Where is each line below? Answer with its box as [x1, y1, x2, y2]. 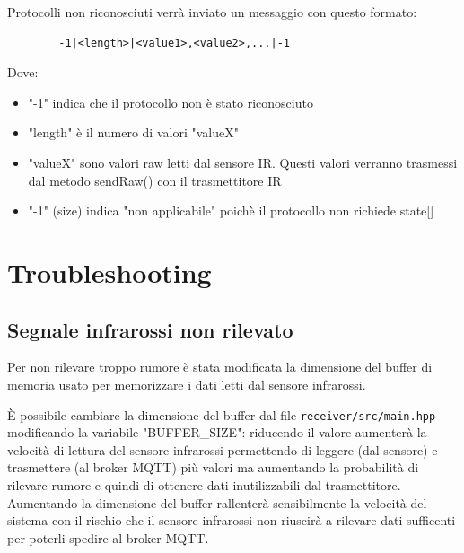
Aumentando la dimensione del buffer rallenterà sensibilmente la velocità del [7, 493, 427, 512]
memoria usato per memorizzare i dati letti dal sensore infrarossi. [7, 374, 366, 393]
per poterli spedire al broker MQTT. [7, 528, 209, 547]
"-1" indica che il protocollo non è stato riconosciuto [28, 92, 313, 111]
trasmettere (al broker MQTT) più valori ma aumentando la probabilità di [7, 458, 419, 477]
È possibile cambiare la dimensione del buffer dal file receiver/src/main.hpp [7, 405, 436, 424]
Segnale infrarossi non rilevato [7, 315, 293, 343]
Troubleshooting [7, 253, 212, 290]
